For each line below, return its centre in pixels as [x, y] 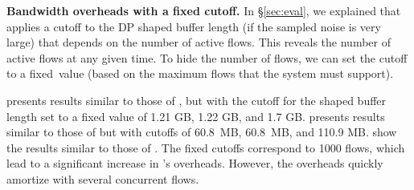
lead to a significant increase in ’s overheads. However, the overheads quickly [195, 163]
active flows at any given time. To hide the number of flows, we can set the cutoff [207, 57]
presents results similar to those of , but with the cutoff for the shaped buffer [197, 100]
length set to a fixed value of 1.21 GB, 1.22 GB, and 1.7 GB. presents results [196, 116]
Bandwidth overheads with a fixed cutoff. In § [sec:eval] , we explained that [204, 10]
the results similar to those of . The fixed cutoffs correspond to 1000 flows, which [206, 147]
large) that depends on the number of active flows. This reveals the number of [199, 42]
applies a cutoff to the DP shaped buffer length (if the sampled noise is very [194, 26]
